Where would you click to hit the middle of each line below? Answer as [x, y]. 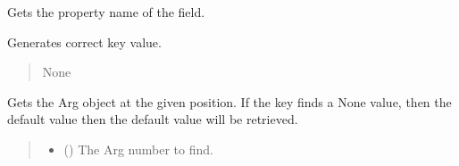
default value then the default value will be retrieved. [153, 119]
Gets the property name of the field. [106, 12]
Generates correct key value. [84, 41]
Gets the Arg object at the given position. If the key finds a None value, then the [229, 101]
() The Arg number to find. [138, 149]
